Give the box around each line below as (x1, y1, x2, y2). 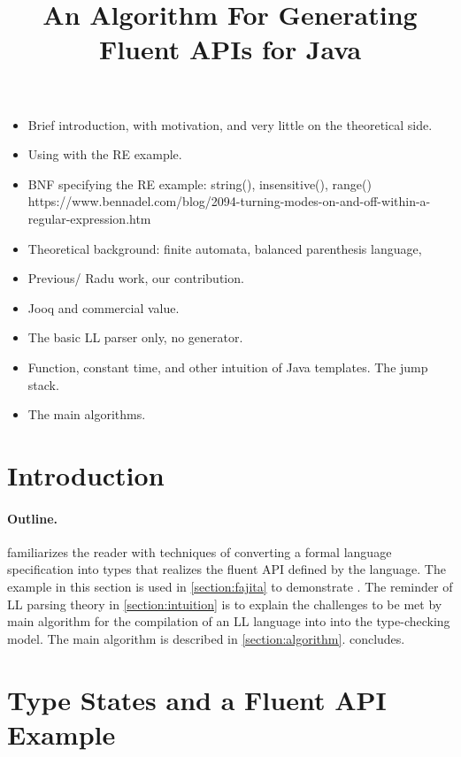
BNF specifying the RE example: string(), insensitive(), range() (27, 174, 372, 193)
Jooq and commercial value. (27, 298, 180, 317)
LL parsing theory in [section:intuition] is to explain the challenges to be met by (7, 594, 442, 613)
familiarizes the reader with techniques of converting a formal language (7, 542, 392, 561)
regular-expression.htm (27, 209, 151, 227)
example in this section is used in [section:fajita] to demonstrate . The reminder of (7, 577, 453, 596)
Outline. (7, 508, 58, 527)
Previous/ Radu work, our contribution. (27, 269, 244, 287)
